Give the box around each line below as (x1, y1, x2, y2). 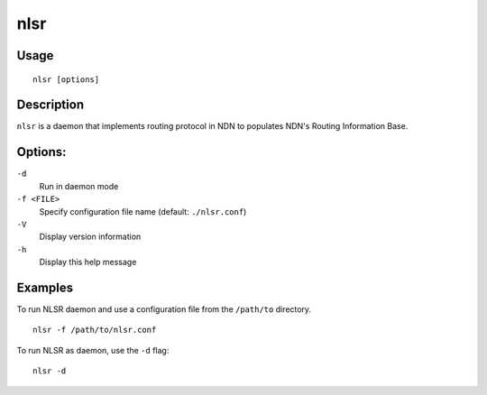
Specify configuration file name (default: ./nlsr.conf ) (39, 206, 247, 216)
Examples (16, 280, 74, 295)
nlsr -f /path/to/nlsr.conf (32, 325, 157, 335)
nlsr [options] (32, 74, 100, 85)
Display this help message (39, 257, 137, 268)
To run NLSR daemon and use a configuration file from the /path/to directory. (16, 304, 311, 315)
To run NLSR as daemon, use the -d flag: (16, 344, 170, 355)
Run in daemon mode (39, 180, 119, 191)
